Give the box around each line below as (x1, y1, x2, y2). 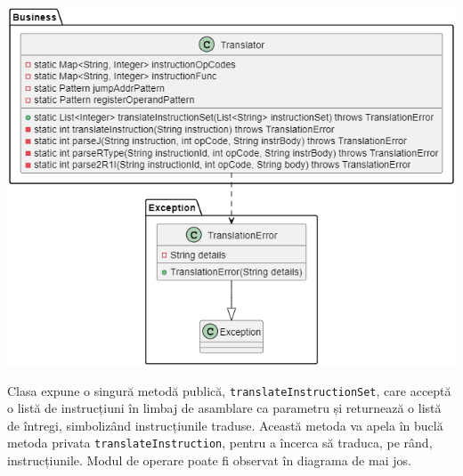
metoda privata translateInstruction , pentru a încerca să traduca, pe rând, (7, 433, 433, 452)
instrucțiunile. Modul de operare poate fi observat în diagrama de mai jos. (7, 451, 411, 470)
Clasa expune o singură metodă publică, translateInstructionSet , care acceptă (7, 381, 451, 399)
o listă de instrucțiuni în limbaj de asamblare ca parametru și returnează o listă (7, 399, 442, 417)
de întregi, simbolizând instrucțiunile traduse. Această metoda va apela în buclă (7, 415, 443, 434)
